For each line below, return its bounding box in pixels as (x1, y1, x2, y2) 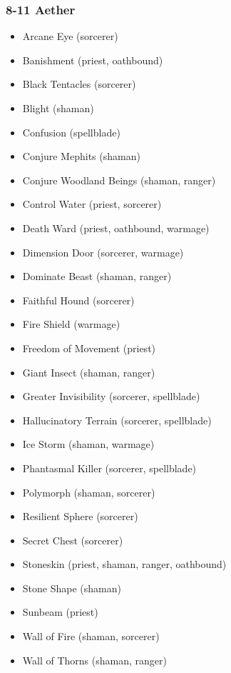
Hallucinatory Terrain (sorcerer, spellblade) (22, 412, 212, 427)
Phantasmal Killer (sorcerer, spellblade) (22, 460, 197, 475)
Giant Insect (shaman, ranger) (22, 364, 155, 379)
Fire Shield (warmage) (22, 316, 120, 331)
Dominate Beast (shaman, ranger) (22, 269, 172, 284)
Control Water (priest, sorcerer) (22, 196, 162, 211)
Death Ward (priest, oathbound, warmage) (22, 220, 210, 235)
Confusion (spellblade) (22, 124, 120, 139)
